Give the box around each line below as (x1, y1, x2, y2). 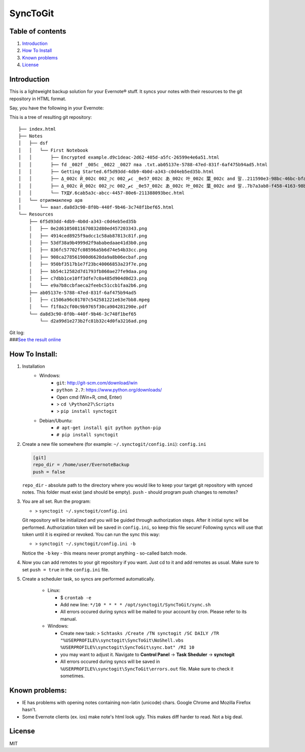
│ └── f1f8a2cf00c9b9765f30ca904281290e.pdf (28, 304, 147, 310)
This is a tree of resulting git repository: (9, 114, 92, 121)
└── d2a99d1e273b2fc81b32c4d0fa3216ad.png (40, 318, 147, 324)
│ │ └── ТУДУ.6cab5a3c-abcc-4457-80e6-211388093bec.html (18, 190, 185, 196)
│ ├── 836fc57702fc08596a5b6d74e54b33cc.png (28, 247, 147, 253)
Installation (22, 363, 45, 369)
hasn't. (22, 707, 37, 713)
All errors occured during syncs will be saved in (60, 658, 160, 665)
